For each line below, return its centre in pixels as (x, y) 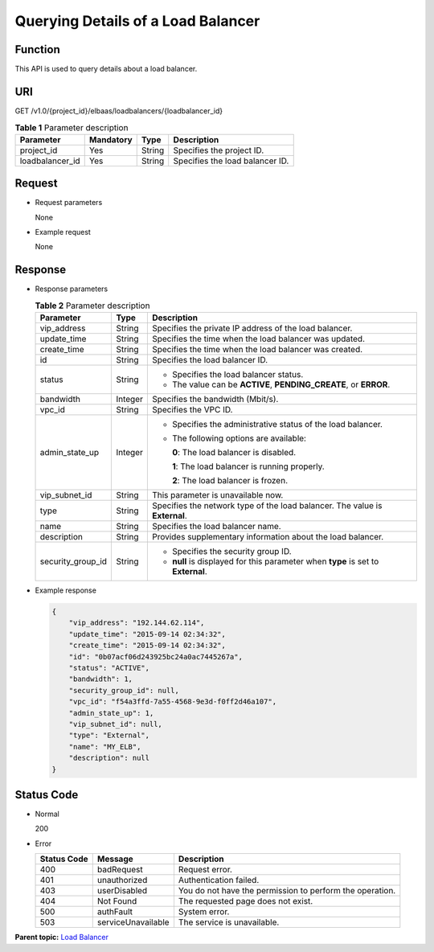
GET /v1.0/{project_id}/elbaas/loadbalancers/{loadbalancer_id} (119, 111)
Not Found (117, 901)
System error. (204, 912)
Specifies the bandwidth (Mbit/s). (215, 400)
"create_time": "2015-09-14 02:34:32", (147, 646)
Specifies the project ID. (219, 150)
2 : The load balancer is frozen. (230, 481)
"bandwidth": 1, (100, 679)
